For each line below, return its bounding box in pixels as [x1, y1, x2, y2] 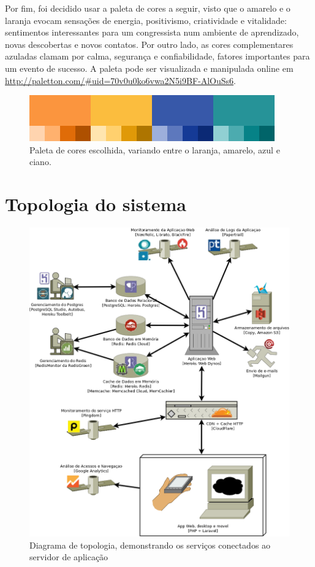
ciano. [29, 155, 51, 168]
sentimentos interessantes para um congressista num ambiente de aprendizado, [5, 26, 299, 39]
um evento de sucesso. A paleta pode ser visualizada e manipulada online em [5, 61, 294, 74]
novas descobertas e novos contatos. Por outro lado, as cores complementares [5, 37, 294, 50]
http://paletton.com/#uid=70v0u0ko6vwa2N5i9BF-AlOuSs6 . [5, 74, 236, 87]
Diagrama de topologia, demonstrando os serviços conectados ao [29, 538, 271, 551]
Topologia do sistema [5, 191, 186, 217]
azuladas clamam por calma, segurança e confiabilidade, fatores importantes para [5, 50, 310, 63]
